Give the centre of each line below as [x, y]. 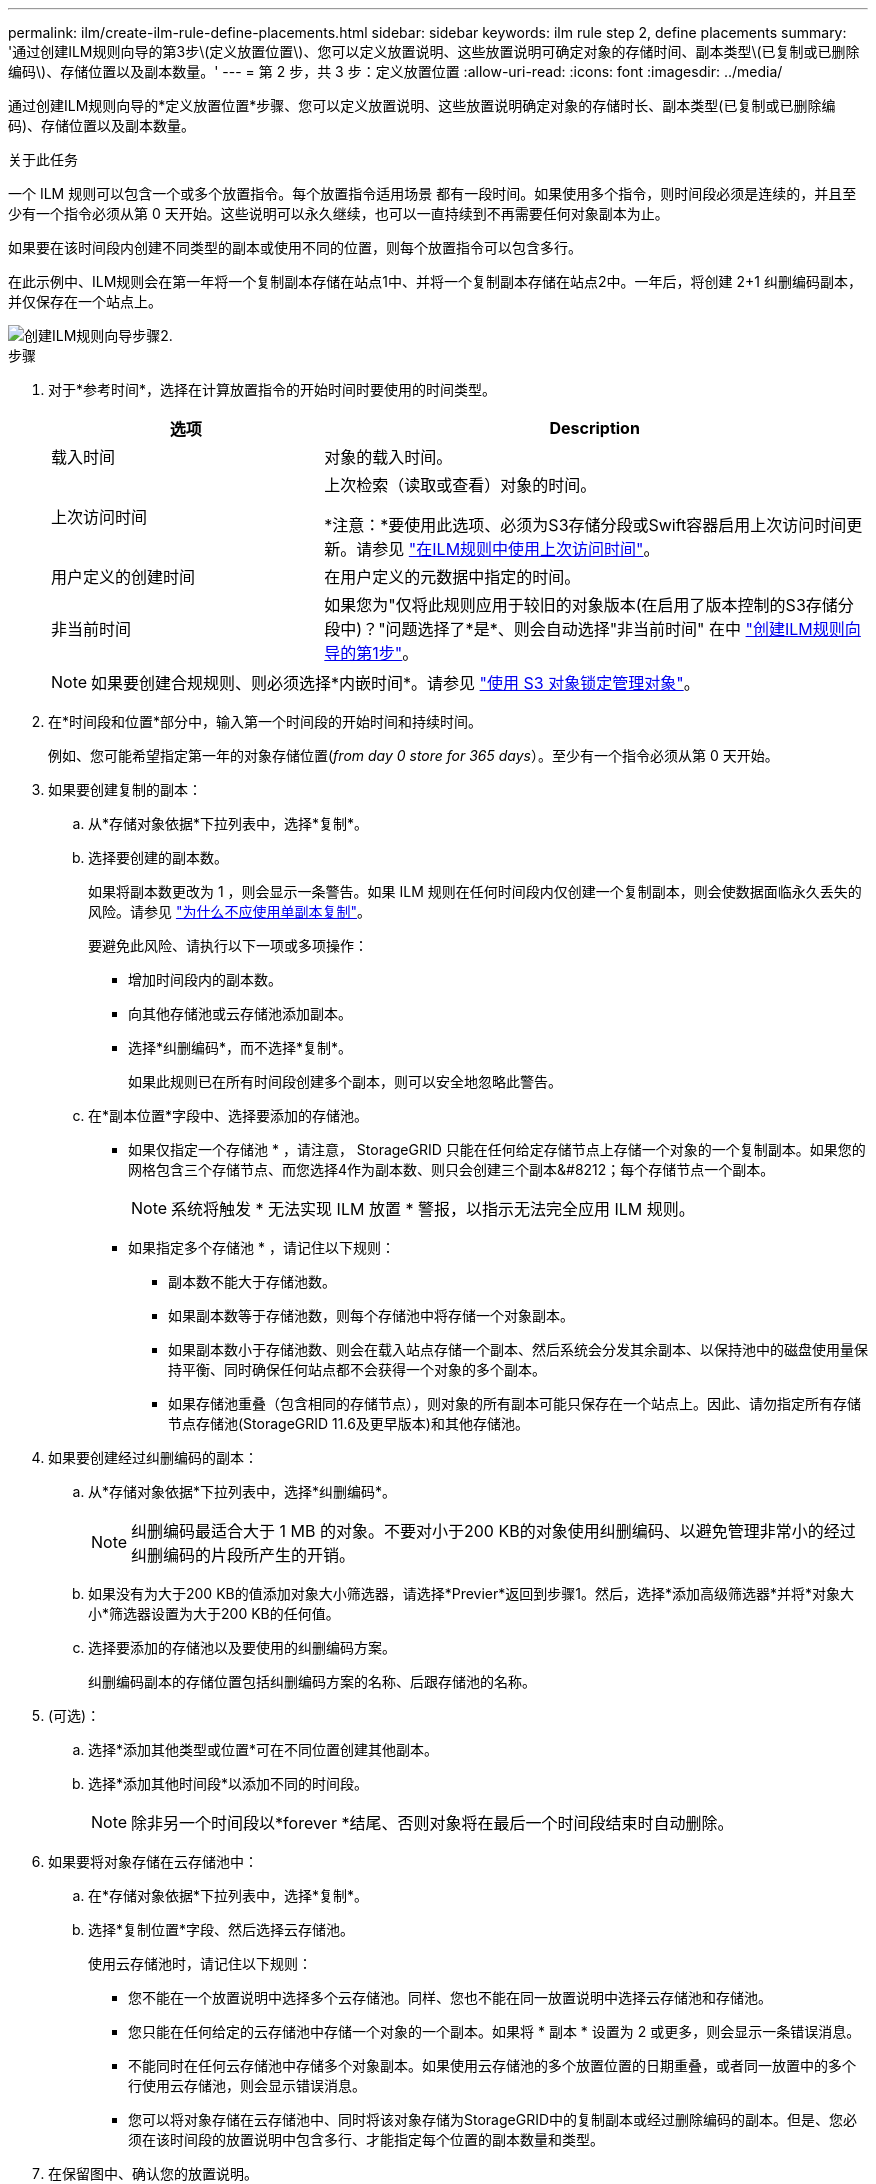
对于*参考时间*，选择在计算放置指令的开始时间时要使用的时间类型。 [272, 389]
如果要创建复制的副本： [125, 789]
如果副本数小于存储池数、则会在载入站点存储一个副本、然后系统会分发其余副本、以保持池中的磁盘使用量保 [518, 1349]
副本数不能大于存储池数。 [252, 1281]
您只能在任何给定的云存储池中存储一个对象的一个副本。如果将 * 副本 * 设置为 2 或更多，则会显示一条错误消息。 [494, 2031]
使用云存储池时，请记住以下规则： [200, 1963]
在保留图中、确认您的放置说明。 [153, 2173]
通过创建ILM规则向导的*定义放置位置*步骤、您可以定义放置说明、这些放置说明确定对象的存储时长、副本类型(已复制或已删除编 [422, 105]
